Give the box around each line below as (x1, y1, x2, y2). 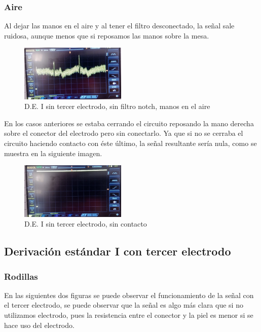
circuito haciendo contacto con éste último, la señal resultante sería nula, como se (4, 137, 257, 148)
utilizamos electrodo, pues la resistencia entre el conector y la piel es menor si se (4, 310, 253, 320)
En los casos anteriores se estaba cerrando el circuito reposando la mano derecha (4, 118, 254, 128)
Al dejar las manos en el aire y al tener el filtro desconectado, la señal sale (4, 20, 235, 31)
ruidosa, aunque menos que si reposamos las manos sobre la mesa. (4, 30, 209, 41)
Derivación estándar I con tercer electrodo (4, 243, 231, 259)
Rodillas (4, 270, 38, 282)
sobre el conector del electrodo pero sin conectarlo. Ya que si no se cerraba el (4, 128, 243, 138)
